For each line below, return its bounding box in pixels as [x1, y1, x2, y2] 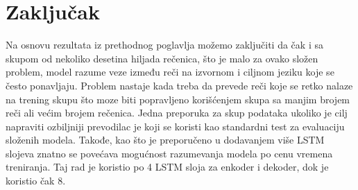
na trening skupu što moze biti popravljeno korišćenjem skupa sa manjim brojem [6, 92, 350, 106]
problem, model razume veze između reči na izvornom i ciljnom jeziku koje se [6, 64, 334, 79]
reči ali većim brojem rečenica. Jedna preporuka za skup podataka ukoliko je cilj [6, 105, 348, 120]
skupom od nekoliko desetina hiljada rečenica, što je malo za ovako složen [6, 51, 318, 65]
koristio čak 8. [6, 173, 66, 188]
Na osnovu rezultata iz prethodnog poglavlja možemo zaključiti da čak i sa [6, 37, 323, 52]
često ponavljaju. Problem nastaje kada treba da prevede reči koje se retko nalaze [6, 78, 353, 92]
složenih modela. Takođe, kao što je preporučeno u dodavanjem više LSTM [6, 132, 325, 147]
